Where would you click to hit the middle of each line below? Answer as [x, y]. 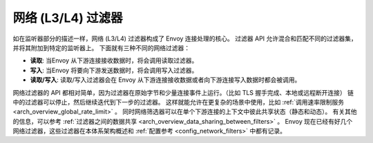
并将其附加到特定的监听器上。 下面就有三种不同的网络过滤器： [101, 47]
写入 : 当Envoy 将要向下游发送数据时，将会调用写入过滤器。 [114, 70]
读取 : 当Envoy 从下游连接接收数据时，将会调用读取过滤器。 [114, 60]
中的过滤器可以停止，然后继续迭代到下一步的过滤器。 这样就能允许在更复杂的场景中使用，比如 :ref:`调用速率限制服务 [179, 102]
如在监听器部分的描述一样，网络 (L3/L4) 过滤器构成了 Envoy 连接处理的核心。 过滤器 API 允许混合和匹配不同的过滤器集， [185, 38]
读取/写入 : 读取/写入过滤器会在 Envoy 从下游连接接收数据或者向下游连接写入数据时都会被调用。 [165, 80]
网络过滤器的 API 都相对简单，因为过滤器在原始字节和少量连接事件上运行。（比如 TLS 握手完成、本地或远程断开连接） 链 [183, 92]
